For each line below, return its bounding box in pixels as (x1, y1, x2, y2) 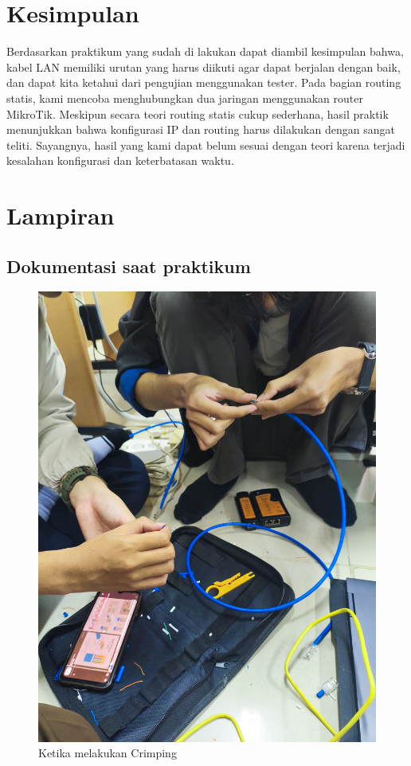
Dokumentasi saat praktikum (6, 253, 251, 278)
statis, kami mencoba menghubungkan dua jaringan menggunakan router (6, 89, 363, 106)
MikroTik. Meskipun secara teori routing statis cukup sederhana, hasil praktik (6, 105, 389, 122)
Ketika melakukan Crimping (38, 745, 177, 761)
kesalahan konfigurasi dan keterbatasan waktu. (6, 152, 234, 169)
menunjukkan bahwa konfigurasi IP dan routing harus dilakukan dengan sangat (6, 121, 395, 138)
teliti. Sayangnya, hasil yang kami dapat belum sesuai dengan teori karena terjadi (6, 136, 405, 153)
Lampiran (6, 199, 115, 232)
